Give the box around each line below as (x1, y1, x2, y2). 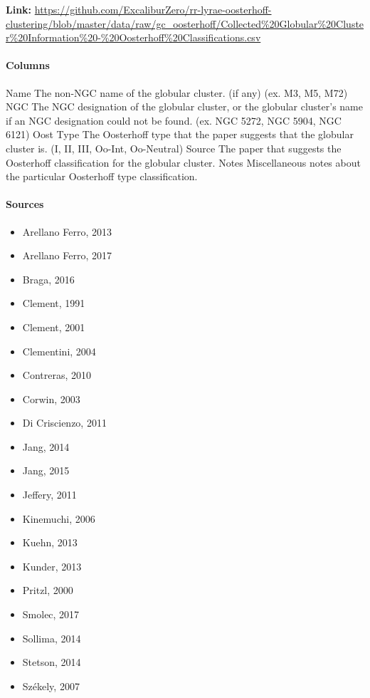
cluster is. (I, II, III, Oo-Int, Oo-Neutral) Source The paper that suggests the (6, 140, 342, 155)
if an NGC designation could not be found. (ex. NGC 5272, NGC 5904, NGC (6, 113, 342, 127)
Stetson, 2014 (22, 655, 81, 670)
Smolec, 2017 (22, 607, 80, 622)
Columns (6, 58, 50, 73)
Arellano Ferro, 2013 (22, 224, 112, 239)
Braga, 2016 (22, 271, 75, 286)
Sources (6, 197, 44, 212)
